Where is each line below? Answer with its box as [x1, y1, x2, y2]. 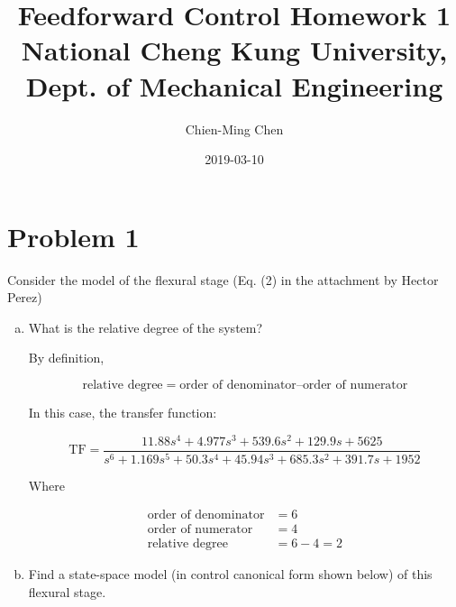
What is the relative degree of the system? [28, 317, 263, 336]
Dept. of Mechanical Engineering [25, 67, 443, 104]
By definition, [28, 348, 105, 367]
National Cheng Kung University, [21, 32, 448, 69]
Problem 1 [7, 217, 140, 254]
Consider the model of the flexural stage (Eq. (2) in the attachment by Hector [7, 270, 439, 289]
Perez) [7, 288, 42, 307]
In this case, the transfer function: [28, 403, 217, 421]
